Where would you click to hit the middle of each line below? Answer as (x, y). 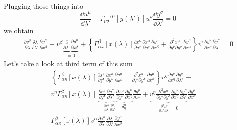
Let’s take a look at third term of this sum (68, 64)
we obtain (19, 30)
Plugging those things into (44, 6)
